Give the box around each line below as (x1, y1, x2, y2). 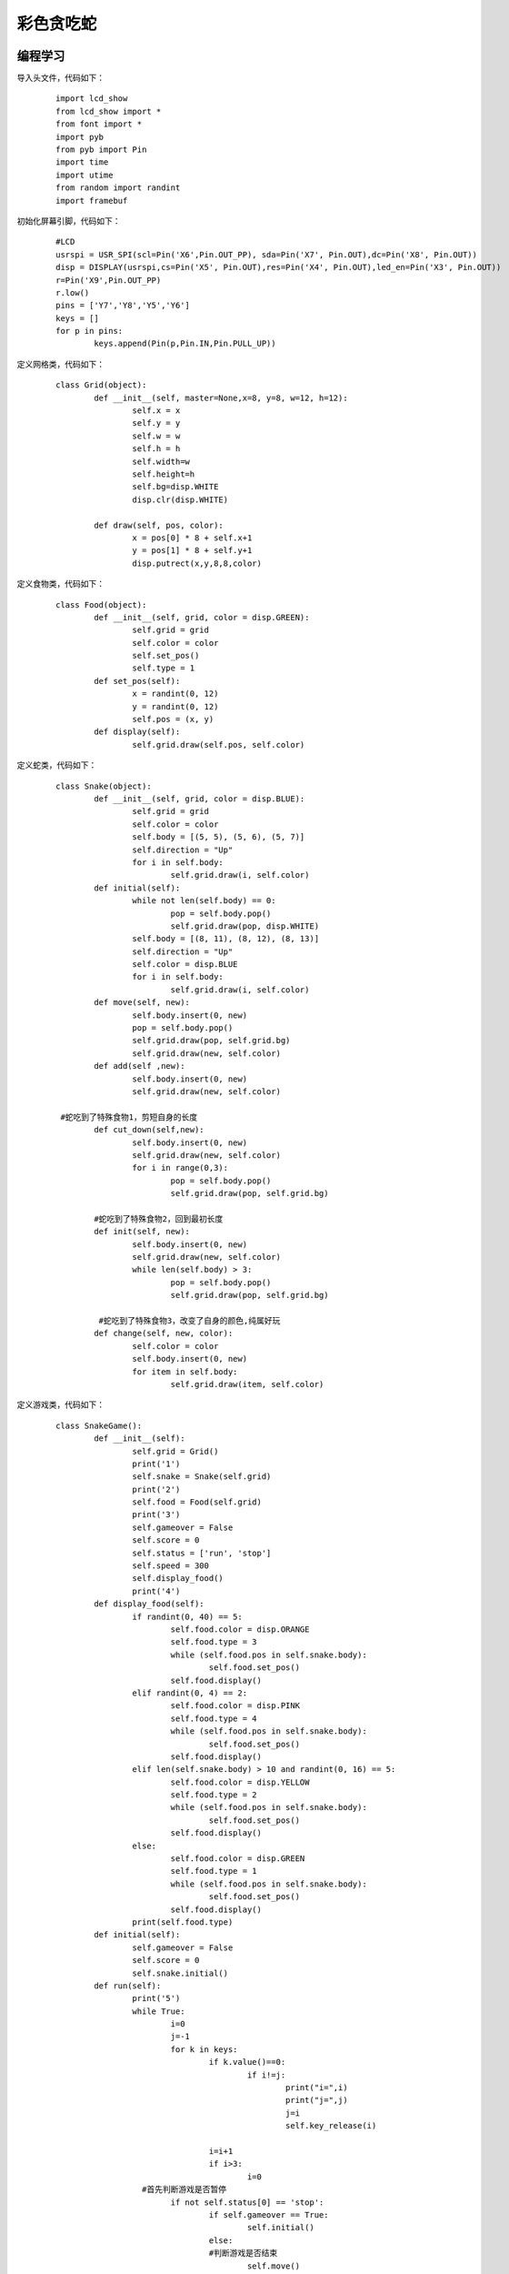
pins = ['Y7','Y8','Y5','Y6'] (55, 300, 191, 311)
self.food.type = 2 (170, 1790, 258, 1800)
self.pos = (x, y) (132, 714, 215, 725)
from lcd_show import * (55, 106, 162, 116)
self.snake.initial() (132, 1967, 229, 1978)
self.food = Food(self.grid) (132, 1497, 263, 1507)
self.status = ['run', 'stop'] (132, 1547, 272, 1558)
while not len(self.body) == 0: (132, 896, 276, 906)
